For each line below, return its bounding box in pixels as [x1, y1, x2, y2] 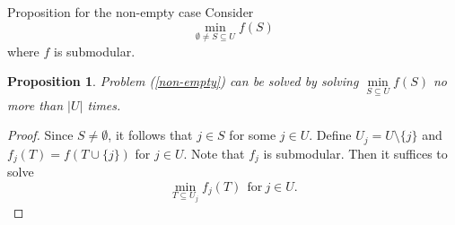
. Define [309, 125, 352, 144]
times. [87, 95, 121, 114]
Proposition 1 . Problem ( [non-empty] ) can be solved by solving [7, 72, 359, 91]
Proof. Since [7, 125, 74, 144]
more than [7, 95, 64, 114]
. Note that [183, 143, 245, 162]
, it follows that [108, 125, 193, 144]
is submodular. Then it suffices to [263, 143, 448, 162]
